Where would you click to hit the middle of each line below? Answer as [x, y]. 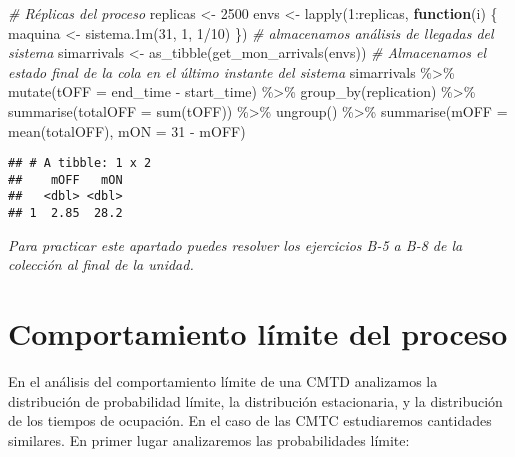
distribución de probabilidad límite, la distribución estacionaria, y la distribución [255, 400]
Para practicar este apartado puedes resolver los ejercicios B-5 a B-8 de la [235, 244]
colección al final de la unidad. [101, 264]
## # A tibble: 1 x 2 [80, 163]
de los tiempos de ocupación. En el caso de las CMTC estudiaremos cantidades [250, 420]
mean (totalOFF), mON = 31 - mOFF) [127, 130]
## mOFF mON [65, 179]
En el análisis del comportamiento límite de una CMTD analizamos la [223, 381]
